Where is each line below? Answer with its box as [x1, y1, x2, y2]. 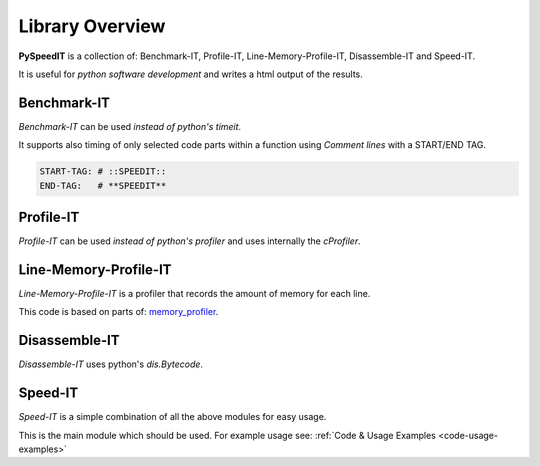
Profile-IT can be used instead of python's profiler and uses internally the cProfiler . [18, 235, 362, 247]
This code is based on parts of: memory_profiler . [18, 306, 219, 318]
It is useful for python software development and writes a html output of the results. [18, 68, 364, 80]
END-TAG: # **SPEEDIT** [39, 180, 167, 191]
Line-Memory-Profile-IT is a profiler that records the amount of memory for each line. [18, 288, 371, 300]
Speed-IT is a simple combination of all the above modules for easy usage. [18, 411, 327, 423]
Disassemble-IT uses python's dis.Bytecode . [18, 358, 204, 370]
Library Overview [18, 15, 166, 37]
